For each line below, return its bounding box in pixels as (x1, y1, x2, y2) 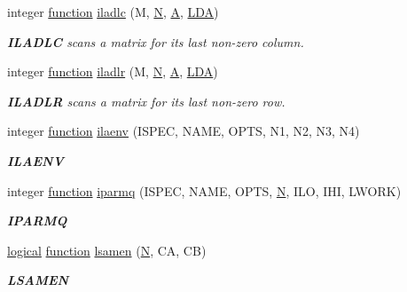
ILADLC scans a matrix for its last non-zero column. (7, 32, 304, 51)
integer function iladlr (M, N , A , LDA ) (7, 62, 218, 81)
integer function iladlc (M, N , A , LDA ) (7, 3, 219, 20)
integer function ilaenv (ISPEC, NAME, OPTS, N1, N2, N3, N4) (7, 122, 360, 140)
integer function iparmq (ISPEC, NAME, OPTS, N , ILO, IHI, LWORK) (7, 181, 402, 200)
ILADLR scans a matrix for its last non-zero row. (7, 91, 286, 110)
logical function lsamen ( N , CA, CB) (7, 241, 207, 259)
